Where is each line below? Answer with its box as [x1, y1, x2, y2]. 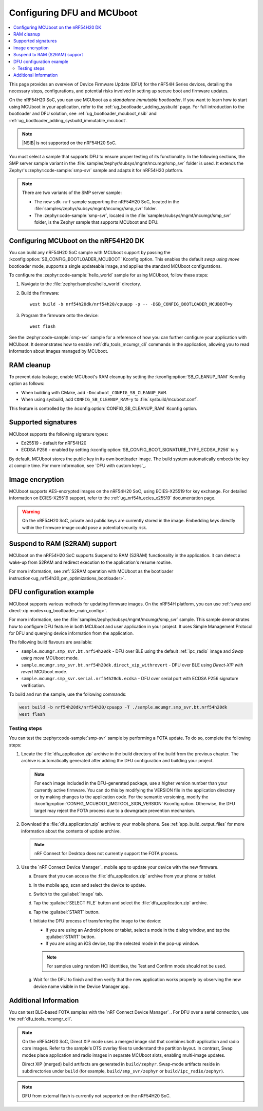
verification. [21, 682, 45, 688]
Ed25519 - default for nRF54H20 [21, 440, 87, 446]
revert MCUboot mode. [21, 669, 68, 675]
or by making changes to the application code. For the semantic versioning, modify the [34, 794, 208, 800]
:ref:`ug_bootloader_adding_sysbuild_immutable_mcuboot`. [9, 117, 128, 123]
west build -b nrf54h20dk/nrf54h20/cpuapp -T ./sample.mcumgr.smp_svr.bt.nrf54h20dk [19, 705, 227, 710]
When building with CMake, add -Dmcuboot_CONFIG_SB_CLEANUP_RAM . [21, 389, 168, 395]
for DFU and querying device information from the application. [9, 630, 134, 636]
